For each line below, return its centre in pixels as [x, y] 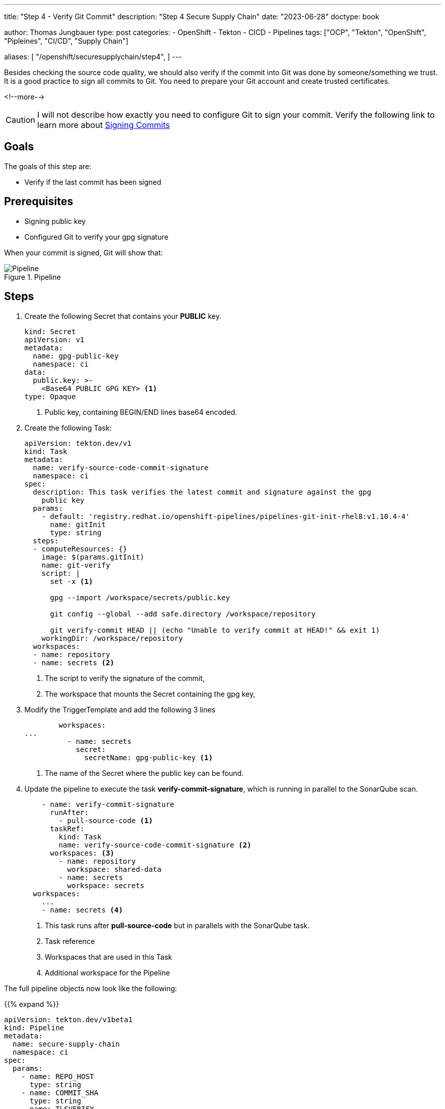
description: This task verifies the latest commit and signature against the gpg [202, 492]
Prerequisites [39, 202]
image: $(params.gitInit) [93, 557]
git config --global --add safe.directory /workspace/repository [183, 614]
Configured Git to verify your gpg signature [97, 237]
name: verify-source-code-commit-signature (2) [155, 845]
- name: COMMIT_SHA [60, 1092]
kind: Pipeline [34, 1028]
